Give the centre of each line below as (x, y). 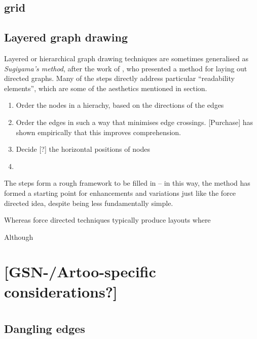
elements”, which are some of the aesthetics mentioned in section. (106, 88)
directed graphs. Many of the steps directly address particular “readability (119, 78)
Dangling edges (45, 329)
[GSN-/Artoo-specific (80, 271)
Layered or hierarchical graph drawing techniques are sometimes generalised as (126, 58)
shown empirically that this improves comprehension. (98, 132)
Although (19, 237)
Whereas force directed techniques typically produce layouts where (107, 220)
